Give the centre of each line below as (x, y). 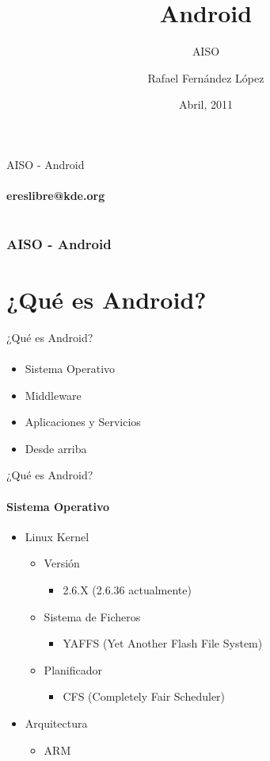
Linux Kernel (57, 536)
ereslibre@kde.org (56, 196)
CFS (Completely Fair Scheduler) (144, 696)
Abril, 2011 (206, 104)
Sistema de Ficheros (92, 616)
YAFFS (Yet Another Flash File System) (163, 643)
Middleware (53, 395)
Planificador (73, 669)
